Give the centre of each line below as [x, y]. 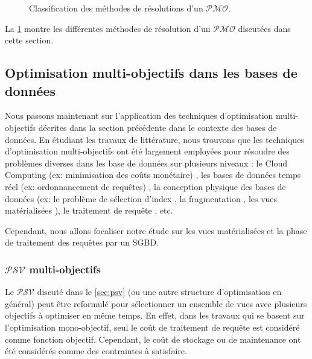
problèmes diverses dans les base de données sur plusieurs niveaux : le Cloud [146, 163]
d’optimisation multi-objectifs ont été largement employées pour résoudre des [147, 151]
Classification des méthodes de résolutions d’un [116, 8]
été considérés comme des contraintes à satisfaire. [96, 351]
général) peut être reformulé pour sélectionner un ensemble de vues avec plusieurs [156, 303]
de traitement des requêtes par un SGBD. [82, 242]
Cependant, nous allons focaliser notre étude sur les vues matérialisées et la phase [156, 230]
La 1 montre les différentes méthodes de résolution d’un [108, 28]
